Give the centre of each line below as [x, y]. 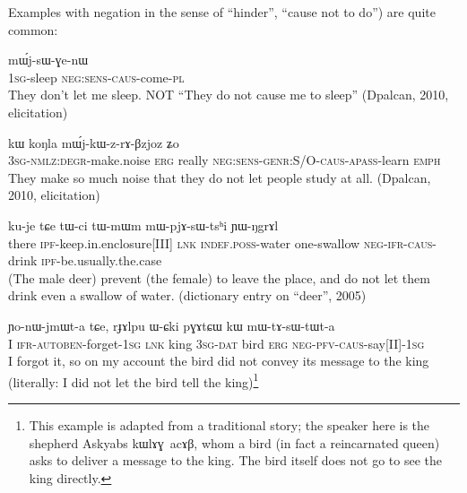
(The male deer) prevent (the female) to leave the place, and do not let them [219, 277]
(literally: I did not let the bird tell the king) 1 [134, 380]
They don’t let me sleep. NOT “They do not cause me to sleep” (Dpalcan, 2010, [229, 95]
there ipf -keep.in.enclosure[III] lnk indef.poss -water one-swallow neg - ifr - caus [221, 242]
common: [33, 29]
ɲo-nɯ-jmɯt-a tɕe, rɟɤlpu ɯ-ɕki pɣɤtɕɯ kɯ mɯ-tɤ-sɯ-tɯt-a [172, 325]
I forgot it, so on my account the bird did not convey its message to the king [219, 361]
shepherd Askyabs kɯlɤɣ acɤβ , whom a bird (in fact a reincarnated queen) [234, 442]
